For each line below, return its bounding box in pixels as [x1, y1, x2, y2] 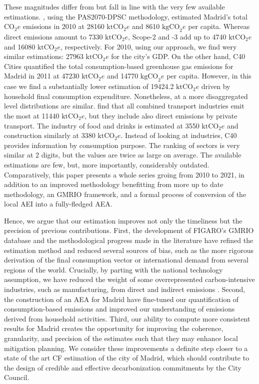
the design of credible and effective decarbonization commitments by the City [4, 362, 241, 372]
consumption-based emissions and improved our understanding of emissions [4, 303, 235, 314]
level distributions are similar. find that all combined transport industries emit [4, 100, 244, 111]
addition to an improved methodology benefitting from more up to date [4, 179, 223, 189]
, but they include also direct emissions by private [84, 110, 237, 120]
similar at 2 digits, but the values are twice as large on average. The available [4, 149, 241, 160]
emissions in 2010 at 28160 [22, 21, 104, 31]
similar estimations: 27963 [4, 51, 83, 61]
